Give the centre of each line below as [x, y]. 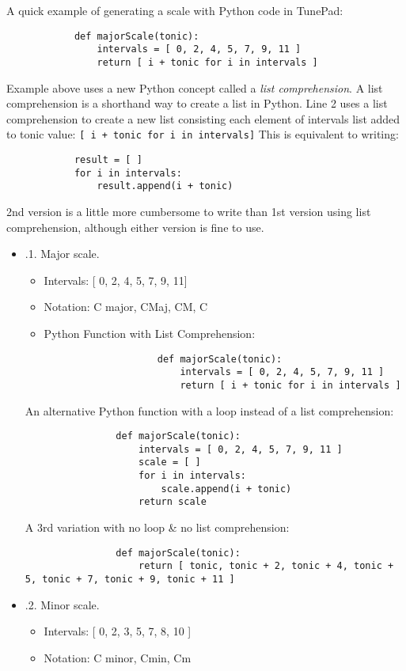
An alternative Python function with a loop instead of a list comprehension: [209, 410]
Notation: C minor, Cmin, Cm [118, 657]
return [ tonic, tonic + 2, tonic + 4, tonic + [266, 566]
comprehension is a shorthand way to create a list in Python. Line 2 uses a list [197, 103]
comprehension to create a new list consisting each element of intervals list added [203, 118]
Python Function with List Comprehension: [150, 333]
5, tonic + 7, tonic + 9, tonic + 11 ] [130, 579]
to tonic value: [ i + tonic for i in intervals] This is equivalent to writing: [203, 134]
